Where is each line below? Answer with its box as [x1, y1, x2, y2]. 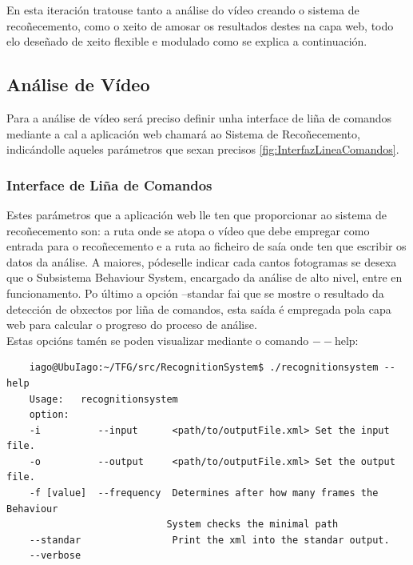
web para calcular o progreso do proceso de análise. [6, 316, 257, 333]
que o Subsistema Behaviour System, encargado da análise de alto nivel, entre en [6, 269, 403, 286]
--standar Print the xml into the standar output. [29, 534, 390, 546]
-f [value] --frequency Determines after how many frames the [29, 487, 379, 499]
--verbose [29, 550, 81, 562]
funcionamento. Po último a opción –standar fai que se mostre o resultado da [6, 284, 384, 301]
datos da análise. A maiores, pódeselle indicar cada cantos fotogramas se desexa [6, 253, 397, 270]
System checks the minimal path [166, 519, 339, 531]
